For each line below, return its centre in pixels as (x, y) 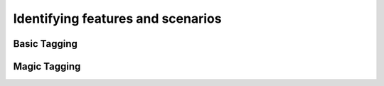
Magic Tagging (47, 66)
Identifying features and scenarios (117, 18)
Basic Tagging (46, 44)
